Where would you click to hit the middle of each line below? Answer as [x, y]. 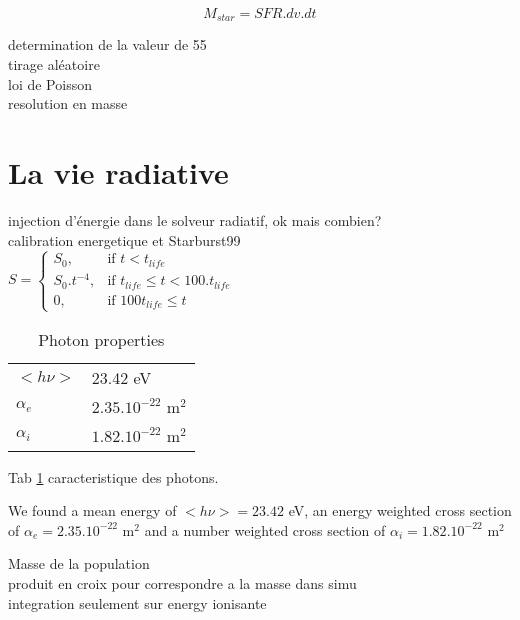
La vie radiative [118, 172]
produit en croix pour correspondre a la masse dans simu [182, 582]
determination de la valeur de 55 [107, 44]
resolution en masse [68, 103]
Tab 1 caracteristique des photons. [113, 476]
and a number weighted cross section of [265, 529]
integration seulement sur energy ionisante [137, 602]
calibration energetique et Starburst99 [124, 239]
